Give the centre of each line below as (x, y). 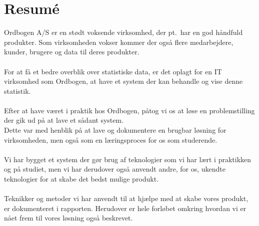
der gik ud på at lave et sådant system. (64, 120)
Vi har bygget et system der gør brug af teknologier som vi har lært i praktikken (128, 159)
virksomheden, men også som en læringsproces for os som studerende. (111, 139)
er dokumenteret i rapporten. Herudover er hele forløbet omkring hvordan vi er (125, 208)
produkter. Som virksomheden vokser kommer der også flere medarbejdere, (119, 42)
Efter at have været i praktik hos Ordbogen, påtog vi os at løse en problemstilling (129, 110)
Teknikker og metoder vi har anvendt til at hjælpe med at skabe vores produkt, (126, 198)
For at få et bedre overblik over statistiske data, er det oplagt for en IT (113, 71)
